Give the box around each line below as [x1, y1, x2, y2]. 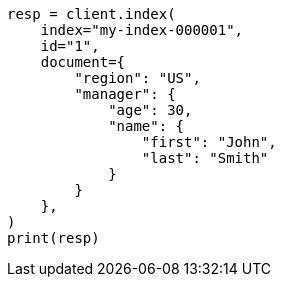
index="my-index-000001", [40, 22, 244, 38]
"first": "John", [141, 134, 277, 150]
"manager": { [74, 86, 176, 102]
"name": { [108, 118, 185, 134]
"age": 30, [108, 102, 193, 118]
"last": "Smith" [141, 150, 269, 166]
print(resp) [7, 230, 100, 246]
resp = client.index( [7, 6, 176, 22]
